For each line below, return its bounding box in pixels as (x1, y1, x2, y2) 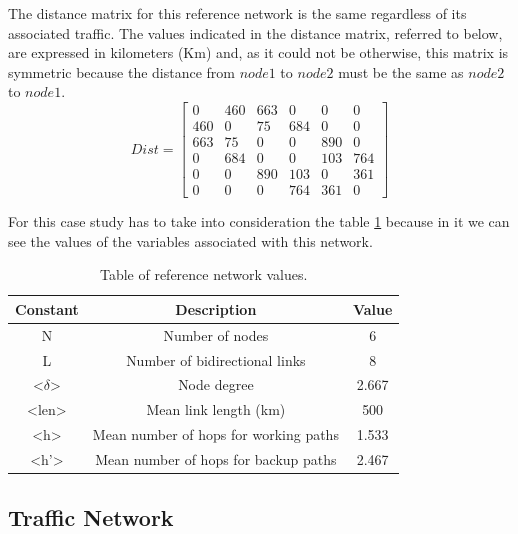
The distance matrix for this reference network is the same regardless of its (8, 3, 467, 23)
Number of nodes (163, 324, 269, 345)
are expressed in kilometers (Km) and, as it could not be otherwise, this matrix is (8, 42, 509, 63)
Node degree (178, 374, 254, 395)
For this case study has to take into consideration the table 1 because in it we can (8, 211, 510, 232)
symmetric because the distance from (8, 61, 235, 82)
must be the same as (338, 61, 464, 82)
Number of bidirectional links (126, 349, 306, 370)
